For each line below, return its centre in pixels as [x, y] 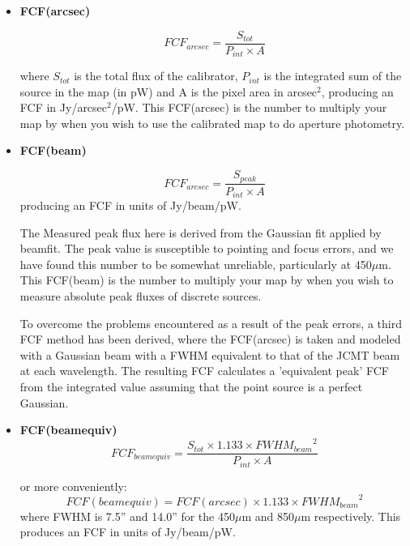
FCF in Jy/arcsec [64, 107]
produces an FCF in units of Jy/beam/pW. [128, 532]
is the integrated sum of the [333, 76]
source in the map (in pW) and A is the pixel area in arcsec [169, 91]
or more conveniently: [73, 486]
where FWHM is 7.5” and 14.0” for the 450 [127, 516]
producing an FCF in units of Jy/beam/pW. [130, 205]
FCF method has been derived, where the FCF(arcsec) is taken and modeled [210, 339]
